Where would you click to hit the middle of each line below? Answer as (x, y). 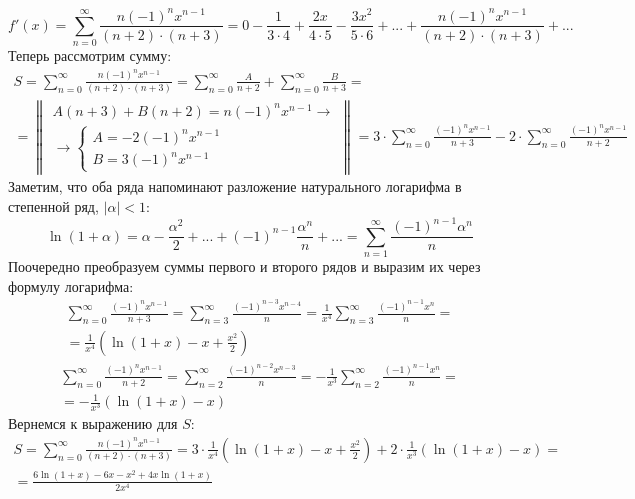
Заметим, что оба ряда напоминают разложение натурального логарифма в (235, 186)
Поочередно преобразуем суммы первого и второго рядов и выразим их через (244, 265)
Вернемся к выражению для (93, 423)
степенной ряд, (53, 206)
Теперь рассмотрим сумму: (90, 55)
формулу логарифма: (71, 285)
